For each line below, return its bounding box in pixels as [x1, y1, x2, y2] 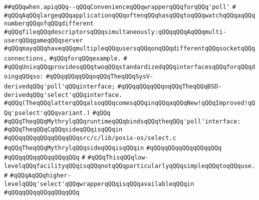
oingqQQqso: [4, 73, 44, 80]
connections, [4, 54, 47, 62]
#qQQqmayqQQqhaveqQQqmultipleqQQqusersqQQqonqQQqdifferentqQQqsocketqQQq [4, 45, 255, 52]
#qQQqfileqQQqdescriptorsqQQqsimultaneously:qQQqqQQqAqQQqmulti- [4, 28, 226, 35]
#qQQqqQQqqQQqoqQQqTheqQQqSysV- [46, 73, 154, 80]
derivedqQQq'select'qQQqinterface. [4, 91, 123, 98]
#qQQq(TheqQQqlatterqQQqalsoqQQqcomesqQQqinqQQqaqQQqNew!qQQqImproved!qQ [4, 99, 255, 107]
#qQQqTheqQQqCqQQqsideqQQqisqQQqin [4, 126, 123, 133]
